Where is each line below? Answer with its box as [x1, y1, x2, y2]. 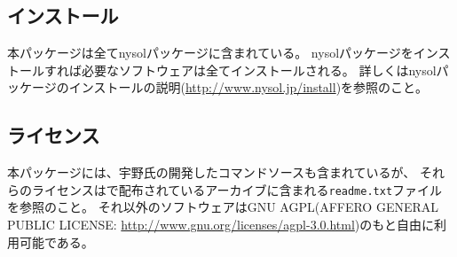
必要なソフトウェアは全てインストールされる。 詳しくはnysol [81, 60, 437, 79]
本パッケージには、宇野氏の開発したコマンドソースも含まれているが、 [7, 163, 416, 182]
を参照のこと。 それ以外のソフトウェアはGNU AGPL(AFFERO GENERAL [7, 198, 439, 216]
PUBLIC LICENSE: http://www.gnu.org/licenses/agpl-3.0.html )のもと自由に [7, 215, 435, 234]
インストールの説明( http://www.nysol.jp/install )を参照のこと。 [68, 78, 429, 97]
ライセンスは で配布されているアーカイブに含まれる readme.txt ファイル [31, 180, 443, 199]
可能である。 [19, 232, 94, 251]
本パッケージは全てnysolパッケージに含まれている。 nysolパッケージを [7, 43, 414, 62]
